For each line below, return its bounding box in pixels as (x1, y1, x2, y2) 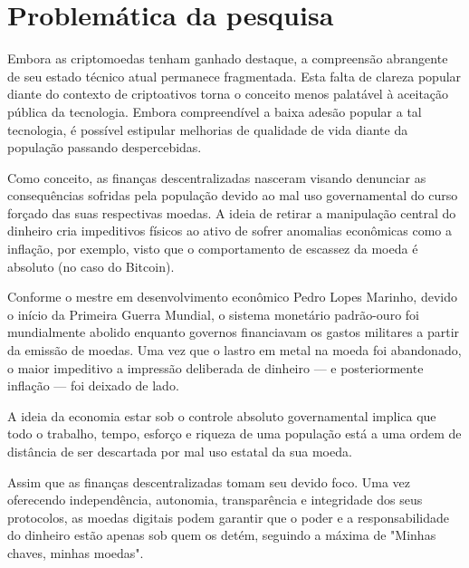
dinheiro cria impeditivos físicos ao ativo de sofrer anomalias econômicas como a (7, 221, 452, 240)
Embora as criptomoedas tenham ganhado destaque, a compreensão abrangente (7, 49, 448, 68)
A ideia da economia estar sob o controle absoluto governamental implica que (7, 406, 436, 425)
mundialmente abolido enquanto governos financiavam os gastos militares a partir (7, 323, 460, 342)
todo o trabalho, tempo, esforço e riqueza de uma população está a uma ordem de (7, 424, 462, 443)
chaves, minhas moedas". (7, 543, 144, 562)
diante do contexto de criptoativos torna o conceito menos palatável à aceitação (7, 84, 449, 103)
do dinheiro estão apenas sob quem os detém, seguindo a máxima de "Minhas (7, 525, 436, 544)
